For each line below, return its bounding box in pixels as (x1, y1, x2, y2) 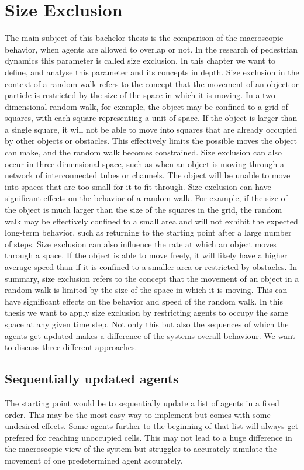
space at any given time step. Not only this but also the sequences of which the (5, 317, 289, 330)
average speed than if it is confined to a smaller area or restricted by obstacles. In (5, 261, 297, 272)
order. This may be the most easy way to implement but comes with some (5, 408, 271, 420)
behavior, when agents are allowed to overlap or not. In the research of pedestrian (5, 43, 298, 55)
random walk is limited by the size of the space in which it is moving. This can (5, 284, 288, 296)
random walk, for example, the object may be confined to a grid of (50, 100, 288, 112)
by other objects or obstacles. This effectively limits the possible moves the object (5, 134, 297, 147)
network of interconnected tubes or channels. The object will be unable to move (5, 169, 291, 181)
